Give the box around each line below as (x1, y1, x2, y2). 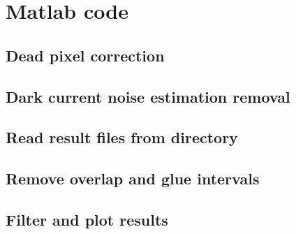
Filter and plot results (6, 208, 168, 230)
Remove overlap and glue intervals (6, 168, 260, 189)
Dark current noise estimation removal (6, 85, 290, 107)
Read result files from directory (6, 126, 238, 148)
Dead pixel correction (6, 44, 165, 66)
